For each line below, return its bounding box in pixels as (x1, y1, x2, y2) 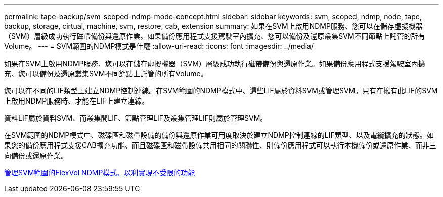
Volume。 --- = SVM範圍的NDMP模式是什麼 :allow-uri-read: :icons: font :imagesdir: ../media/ (4, 42, 314, 51)
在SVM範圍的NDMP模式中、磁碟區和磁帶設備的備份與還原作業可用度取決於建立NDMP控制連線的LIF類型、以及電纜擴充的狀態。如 (4, 131, 434, 139)
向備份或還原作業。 (4, 151, 68, 160)
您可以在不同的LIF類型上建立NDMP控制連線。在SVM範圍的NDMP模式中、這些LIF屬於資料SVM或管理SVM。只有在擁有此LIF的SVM (4, 86, 438, 95)
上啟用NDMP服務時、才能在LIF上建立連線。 (4, 96, 149, 105)
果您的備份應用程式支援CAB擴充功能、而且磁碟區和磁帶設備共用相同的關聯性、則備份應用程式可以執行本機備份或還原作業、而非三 (4, 141, 436, 150)
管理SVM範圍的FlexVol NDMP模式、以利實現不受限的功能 (4, 168, 195, 177)
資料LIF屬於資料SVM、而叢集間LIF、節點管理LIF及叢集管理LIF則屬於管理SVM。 (4, 114, 268, 122)
